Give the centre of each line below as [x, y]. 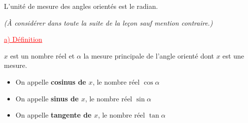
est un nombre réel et [42, 55]
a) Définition [23, 39]
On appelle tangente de [53, 115]
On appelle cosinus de [51, 81]
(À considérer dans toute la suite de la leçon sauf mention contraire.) [108, 22]
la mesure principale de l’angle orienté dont [149, 55]
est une [233, 55]
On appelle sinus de [47, 98]
